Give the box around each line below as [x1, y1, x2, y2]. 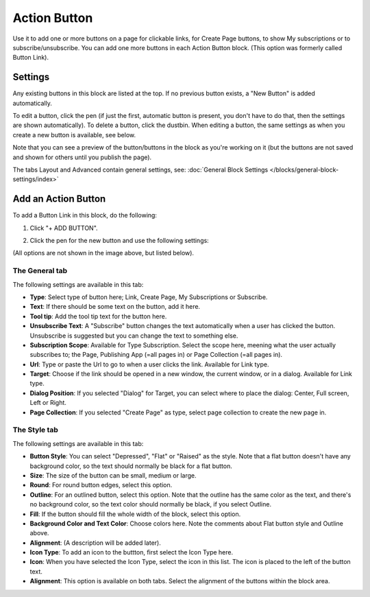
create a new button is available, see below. [12, 130, 136, 139]
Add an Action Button [12, 193, 106, 205]
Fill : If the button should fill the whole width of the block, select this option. [29, 510, 241, 518]
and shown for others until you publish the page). [12, 153, 152, 161]
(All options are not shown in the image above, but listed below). [12, 249, 195, 257]
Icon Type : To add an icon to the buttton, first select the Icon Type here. [29, 548, 234, 557]
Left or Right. [29, 399, 66, 407]
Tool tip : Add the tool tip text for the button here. [29, 312, 167, 320]
